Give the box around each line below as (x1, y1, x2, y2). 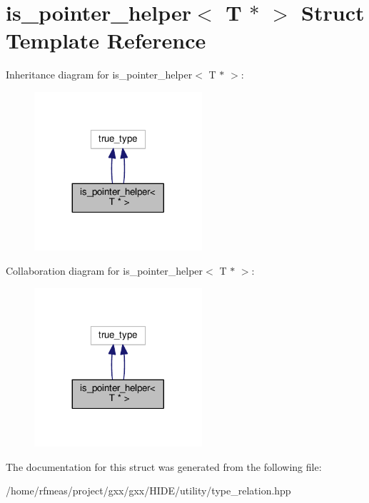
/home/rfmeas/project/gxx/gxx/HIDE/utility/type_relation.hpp (6, 483, 291, 498)
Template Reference (6, 26, 206, 55)
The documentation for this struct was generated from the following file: (6, 459, 322, 474)
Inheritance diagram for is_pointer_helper (6, 67, 193, 82)
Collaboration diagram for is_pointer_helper (6, 263, 203, 278)
